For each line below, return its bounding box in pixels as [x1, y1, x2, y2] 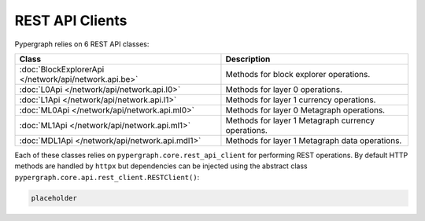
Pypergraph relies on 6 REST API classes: [14, 39, 150, 49]
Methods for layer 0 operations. [225, 83, 342, 94]
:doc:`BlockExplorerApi [19, 64, 105, 75]
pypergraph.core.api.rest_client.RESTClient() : [14, 172, 200, 182]
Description [225, 53, 271, 64]
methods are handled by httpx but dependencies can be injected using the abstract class [14, 161, 308, 171]
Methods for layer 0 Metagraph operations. [225, 105, 386, 116]
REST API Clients [14, 12, 128, 29]
